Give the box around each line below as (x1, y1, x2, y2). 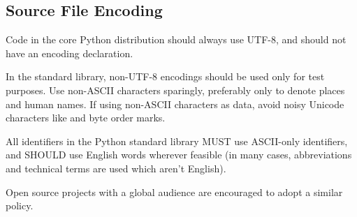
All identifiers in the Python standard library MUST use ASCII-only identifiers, (6, 133, 348, 148)
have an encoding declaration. (6, 45, 133, 60)
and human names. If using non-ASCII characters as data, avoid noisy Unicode (6, 96, 344, 111)
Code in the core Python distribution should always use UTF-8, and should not (6, 32, 347, 47)
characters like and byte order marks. (6, 110, 166, 125)
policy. (6, 198, 34, 213)
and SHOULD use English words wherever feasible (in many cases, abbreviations (6, 147, 352, 162)
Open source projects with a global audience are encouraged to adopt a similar (6, 184, 343, 199)
